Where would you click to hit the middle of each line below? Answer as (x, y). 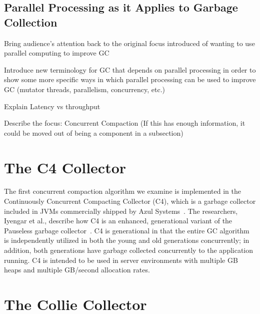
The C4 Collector (65, 167)
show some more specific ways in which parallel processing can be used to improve (130, 79)
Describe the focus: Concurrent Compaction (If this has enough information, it (125, 123)
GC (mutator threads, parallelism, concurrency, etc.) (85, 89)
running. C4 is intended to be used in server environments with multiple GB (121, 260)
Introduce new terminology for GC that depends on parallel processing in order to (130, 69)
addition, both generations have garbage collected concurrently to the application (129, 250)
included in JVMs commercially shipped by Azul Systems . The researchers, (121, 211)
